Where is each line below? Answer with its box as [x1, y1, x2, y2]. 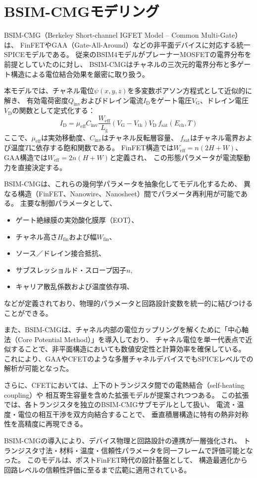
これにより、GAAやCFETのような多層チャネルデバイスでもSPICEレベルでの [4, 353, 254, 363]
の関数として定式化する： [12, 105, 96, 116]
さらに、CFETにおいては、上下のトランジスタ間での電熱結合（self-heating [4, 380, 245, 390]
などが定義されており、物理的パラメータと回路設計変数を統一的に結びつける [4, 298, 253, 308]
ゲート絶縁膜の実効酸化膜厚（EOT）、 [15, 214, 139, 225]
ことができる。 [4, 307, 52, 318]
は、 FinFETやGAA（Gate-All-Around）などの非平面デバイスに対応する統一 [4, 39, 251, 50]
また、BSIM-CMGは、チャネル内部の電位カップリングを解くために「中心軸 [4, 324, 249, 335]
